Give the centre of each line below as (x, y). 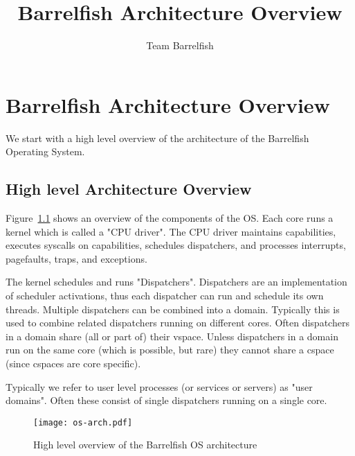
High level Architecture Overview (129, 189)
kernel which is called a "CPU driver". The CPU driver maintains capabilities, (171, 231)
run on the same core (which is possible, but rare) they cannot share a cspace (170, 350)
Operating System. (45, 151)
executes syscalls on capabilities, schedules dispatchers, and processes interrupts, (176, 245)
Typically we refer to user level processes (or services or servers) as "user (159, 386)
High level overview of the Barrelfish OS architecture (145, 445)
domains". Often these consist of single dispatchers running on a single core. (166, 400)
